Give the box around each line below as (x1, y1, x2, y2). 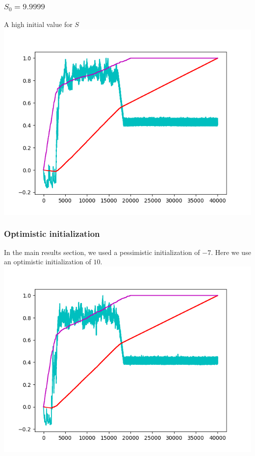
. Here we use (211, 247, 251, 257)
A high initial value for (4, 19, 73, 29)
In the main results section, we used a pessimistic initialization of (4, 247, 200, 257)
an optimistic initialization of (4, 256, 91, 267)
